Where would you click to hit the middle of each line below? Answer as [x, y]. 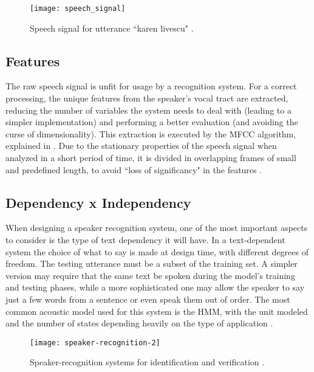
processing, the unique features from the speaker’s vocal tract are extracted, [147, 98]
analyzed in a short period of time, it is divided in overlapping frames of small [151, 158]
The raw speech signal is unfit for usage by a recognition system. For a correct [151, 86]
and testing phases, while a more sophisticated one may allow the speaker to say [155, 287]
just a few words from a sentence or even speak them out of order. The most [148, 299]
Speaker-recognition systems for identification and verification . [147, 362]
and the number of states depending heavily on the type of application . [139, 323]
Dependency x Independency [98, 202]
